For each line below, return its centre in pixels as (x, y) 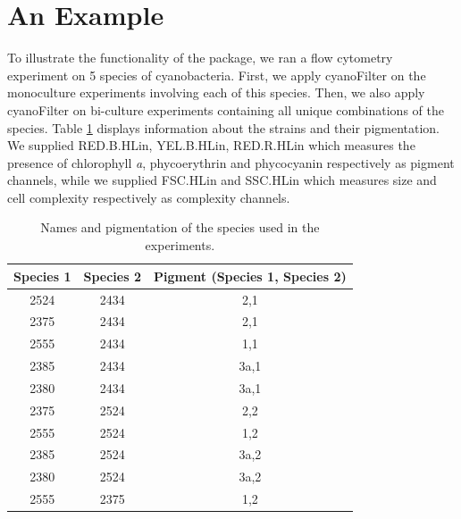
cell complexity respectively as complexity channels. (149, 197)
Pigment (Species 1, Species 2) (250, 276)
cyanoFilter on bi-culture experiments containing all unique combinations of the (226, 109)
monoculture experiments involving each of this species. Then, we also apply (216, 92)
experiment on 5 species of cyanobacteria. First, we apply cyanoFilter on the (217, 75)
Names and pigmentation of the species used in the (180, 227)
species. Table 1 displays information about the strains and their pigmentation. (224, 127)
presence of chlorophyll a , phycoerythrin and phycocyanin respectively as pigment (231, 162)
